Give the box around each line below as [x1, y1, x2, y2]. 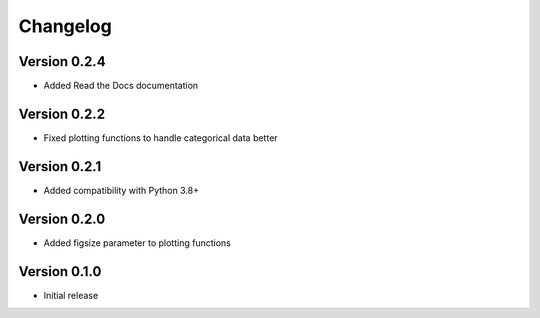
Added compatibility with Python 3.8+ [43, 184, 200, 196]
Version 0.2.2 [18, 105, 105, 122]
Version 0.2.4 [18, 53, 106, 70]
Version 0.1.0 [18, 263, 102, 280]
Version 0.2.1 [18, 158, 102, 175]
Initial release [43, 289, 99, 301]
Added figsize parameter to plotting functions [43, 236, 232, 249]
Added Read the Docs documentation [43, 80, 199, 92]
